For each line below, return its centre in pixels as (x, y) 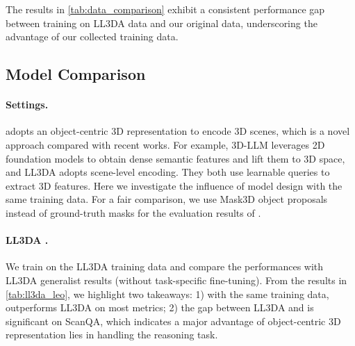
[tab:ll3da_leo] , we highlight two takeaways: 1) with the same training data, (167, 294)
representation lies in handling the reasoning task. (112, 335)
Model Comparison (76, 74)
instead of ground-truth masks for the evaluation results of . (133, 212)
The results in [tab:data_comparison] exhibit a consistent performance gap (165, 9)
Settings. (27, 105)
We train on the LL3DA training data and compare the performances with (165, 266)
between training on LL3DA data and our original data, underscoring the (162, 23)
